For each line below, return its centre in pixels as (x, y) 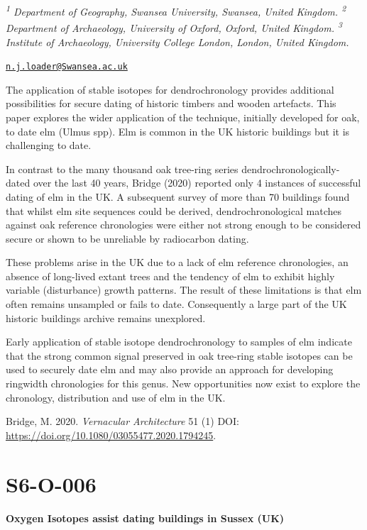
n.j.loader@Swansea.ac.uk (67, 67)
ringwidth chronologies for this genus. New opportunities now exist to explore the (183, 383)
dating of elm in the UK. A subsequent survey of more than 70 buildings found (178, 196)
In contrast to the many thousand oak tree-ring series (122, 169)
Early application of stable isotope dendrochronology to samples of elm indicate (179, 342)
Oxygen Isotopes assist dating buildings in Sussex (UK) (145, 518)
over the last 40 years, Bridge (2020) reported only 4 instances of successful (197, 183)
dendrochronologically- (291, 169)
